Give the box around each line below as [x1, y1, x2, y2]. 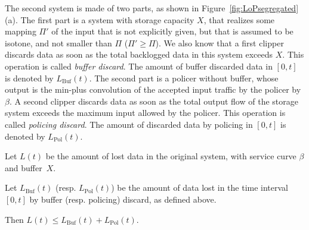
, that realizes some [203, 13, 275, 26]
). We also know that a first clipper [155, 36, 284, 49]
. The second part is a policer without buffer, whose [89, 71, 279, 84]
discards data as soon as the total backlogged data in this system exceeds [5, 48, 273, 61]
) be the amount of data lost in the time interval [111, 181, 288, 194]
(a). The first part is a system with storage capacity [5, 13, 194, 26]
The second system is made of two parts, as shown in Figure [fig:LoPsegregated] [5, 2, 299, 14]
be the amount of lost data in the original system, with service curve [45, 150, 296, 162]
